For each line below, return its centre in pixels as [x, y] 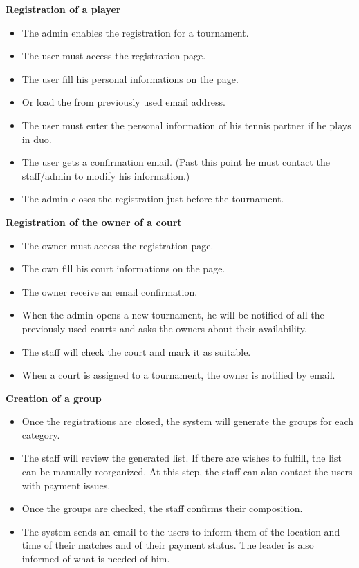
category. [41, 434]
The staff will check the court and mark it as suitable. [136, 351]
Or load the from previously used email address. [123, 102]
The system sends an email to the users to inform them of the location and [181, 531]
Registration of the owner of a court [94, 221]
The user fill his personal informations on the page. [130, 78]
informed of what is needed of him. [96, 559]
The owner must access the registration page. [118, 245]
